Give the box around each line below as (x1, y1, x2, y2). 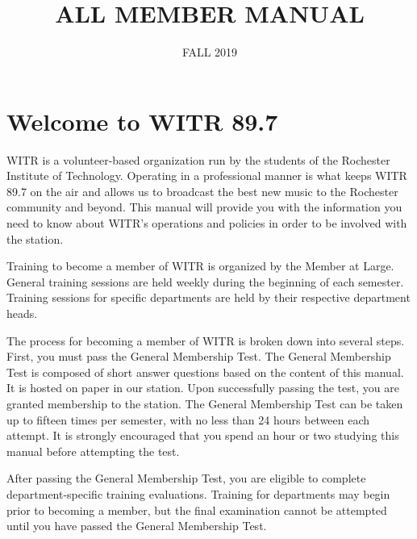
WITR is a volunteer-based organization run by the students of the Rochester (6, 151, 390, 168)
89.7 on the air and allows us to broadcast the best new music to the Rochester (6, 182, 398, 199)
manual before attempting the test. (6, 442, 180, 459)
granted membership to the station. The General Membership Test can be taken (6, 395, 403, 412)
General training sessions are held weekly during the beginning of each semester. (6, 273, 404, 290)
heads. (6, 305, 38, 321)
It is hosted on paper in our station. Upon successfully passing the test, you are (6, 379, 399, 396)
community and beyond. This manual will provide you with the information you (6, 198, 402, 215)
